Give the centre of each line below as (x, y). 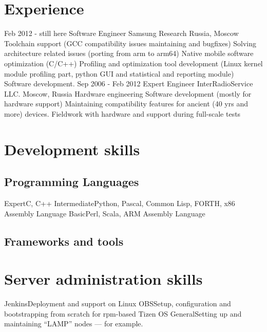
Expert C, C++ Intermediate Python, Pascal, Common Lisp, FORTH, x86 (120, 203)
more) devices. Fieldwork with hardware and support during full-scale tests (122, 113)
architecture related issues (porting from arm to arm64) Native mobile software (129, 53)
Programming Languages (72, 182)
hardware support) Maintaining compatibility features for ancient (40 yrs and (126, 104)
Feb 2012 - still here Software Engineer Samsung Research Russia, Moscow (121, 33)
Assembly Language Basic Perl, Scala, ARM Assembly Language (105, 213)
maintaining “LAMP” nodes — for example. (74, 324)
